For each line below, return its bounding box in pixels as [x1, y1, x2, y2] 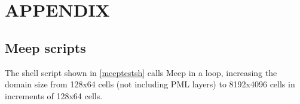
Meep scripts [5, 38, 86, 56]
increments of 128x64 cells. [5, 89, 103, 102]
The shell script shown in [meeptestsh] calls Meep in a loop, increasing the [5, 66, 277, 78]
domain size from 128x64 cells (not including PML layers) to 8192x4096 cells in [5, 78, 295, 90]
